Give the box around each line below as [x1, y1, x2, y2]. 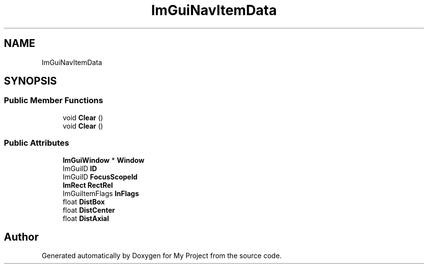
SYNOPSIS [4, 75, 57, 88]
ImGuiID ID [63, 164, 97, 173]
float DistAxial [63, 214, 109, 223]
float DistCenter [63, 205, 115, 214]
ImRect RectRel [63, 180, 113, 189]
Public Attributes [4, 138, 69, 148]
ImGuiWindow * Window [63, 156, 145, 164]
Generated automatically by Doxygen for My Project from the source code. [42, 251, 282, 260]
